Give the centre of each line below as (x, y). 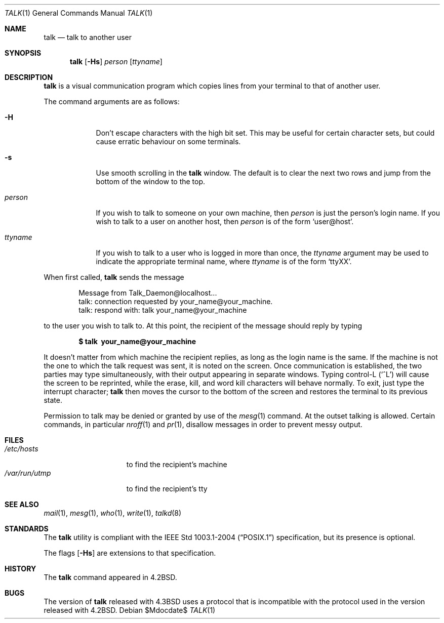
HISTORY (21, 569)
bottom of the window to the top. (151, 181)
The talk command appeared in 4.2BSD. (110, 577)
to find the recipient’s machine (177, 464)
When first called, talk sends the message (114, 277)
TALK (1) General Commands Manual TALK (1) (79, 13)
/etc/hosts (22, 449)
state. (53, 400)
